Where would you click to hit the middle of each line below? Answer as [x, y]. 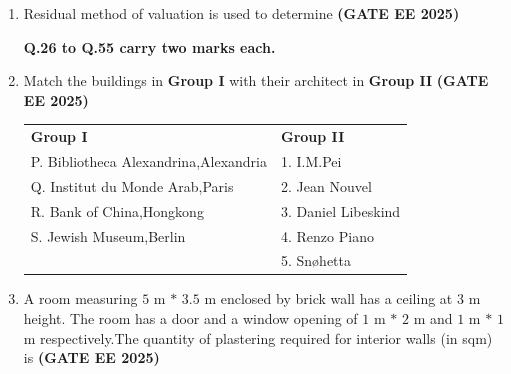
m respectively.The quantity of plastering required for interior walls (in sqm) [258, 337]
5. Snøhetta [316, 260]
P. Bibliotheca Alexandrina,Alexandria [148, 160]
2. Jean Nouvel [326, 185]
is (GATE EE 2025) [91, 357]
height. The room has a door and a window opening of [190, 318]
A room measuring [80, 298]
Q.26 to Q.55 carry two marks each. [149, 46]
